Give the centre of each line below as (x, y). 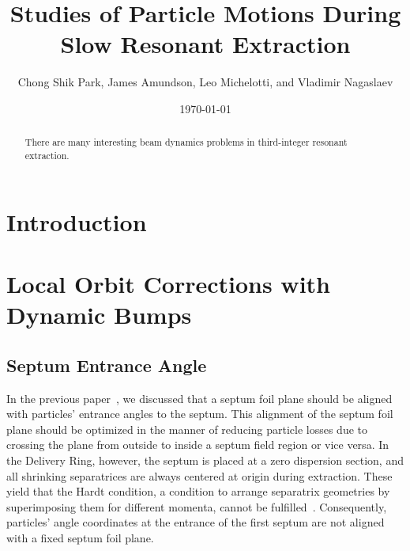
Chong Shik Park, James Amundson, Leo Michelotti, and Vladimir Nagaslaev (205, 82)
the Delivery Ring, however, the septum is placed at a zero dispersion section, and (205, 460)
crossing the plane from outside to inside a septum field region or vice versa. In (198, 445)
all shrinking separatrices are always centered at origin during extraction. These (199, 475)
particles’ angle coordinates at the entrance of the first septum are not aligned (196, 522)
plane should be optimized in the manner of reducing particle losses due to (187, 429)
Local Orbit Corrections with (168, 283)
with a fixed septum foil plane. (80, 537)
